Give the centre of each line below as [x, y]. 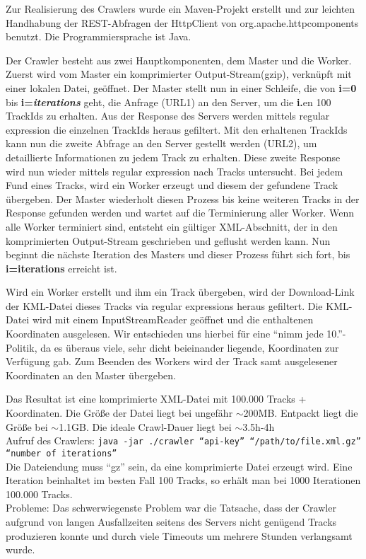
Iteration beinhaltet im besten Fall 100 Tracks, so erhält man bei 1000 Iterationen [183, 480]
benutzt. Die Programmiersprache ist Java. [99, 36]
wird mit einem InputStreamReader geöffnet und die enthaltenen [173, 319]
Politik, [22, 347]
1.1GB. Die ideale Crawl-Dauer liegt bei [145, 426]
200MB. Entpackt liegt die [301, 413]
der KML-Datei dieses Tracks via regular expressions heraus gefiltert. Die [164, 305]
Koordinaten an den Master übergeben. [91, 375]
